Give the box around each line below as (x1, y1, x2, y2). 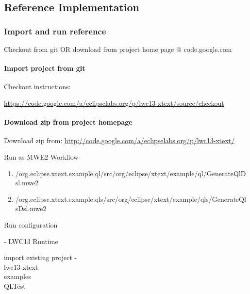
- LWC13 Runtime (4, 236, 58, 246)
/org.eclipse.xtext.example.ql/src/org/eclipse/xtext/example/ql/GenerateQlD (15, 168, 246, 178)
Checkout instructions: (4, 82, 71, 92)
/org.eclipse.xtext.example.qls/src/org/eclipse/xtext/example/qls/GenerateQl (15, 194, 246, 204)
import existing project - (4, 252, 77, 262)
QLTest (4, 280, 26, 291)
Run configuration (4, 219, 58, 229)
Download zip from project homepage (4, 117, 133, 127)
